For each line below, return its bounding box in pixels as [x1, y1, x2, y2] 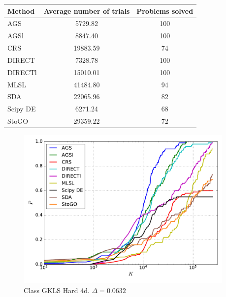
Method [7, 5, 35, 16]
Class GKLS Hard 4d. [24, 285, 90, 295]
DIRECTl [7, 67, 37, 77]
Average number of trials [43, 5, 130, 16]
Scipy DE [7, 104, 36, 114]
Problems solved [136, 5, 194, 16]
